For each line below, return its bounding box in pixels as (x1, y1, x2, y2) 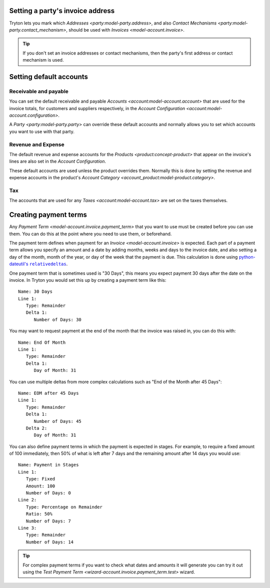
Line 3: (18, 525, 37, 530)
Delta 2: (25, 425, 47, 431)
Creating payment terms (9, 211, 87, 219)
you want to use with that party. (9, 128, 74, 135)
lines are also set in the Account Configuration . (9, 158, 106, 165)
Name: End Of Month (18, 339, 66, 345)
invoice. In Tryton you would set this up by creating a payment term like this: (9, 277, 166, 283)
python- (238, 254, 255, 260)
